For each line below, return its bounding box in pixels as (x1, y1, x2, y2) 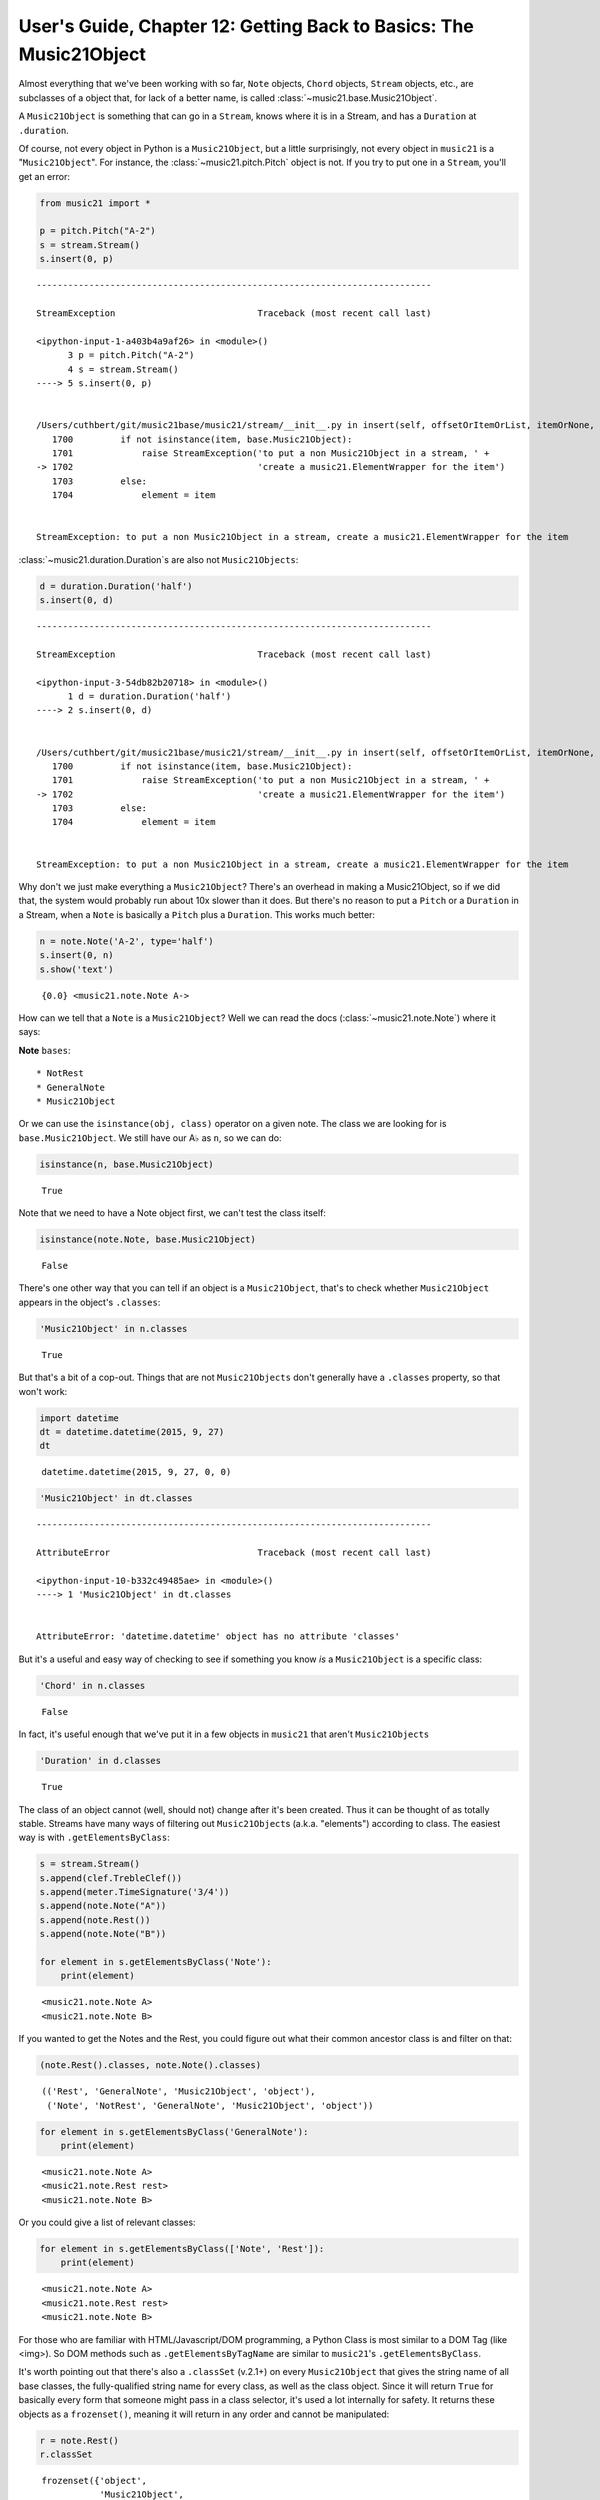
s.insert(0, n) (39, 950, 114, 961)
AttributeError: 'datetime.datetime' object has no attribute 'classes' (36, 1631, 400, 1642)
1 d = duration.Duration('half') (67, 690, 232, 702)
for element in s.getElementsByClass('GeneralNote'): (39, 2126, 309, 2137)
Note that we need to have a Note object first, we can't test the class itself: (18, 1207, 327, 1219)
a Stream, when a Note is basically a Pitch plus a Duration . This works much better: (18, 908, 375, 920)
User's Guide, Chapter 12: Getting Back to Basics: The (18, 15, 474, 37)
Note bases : (18, 1044, 71, 1056)
